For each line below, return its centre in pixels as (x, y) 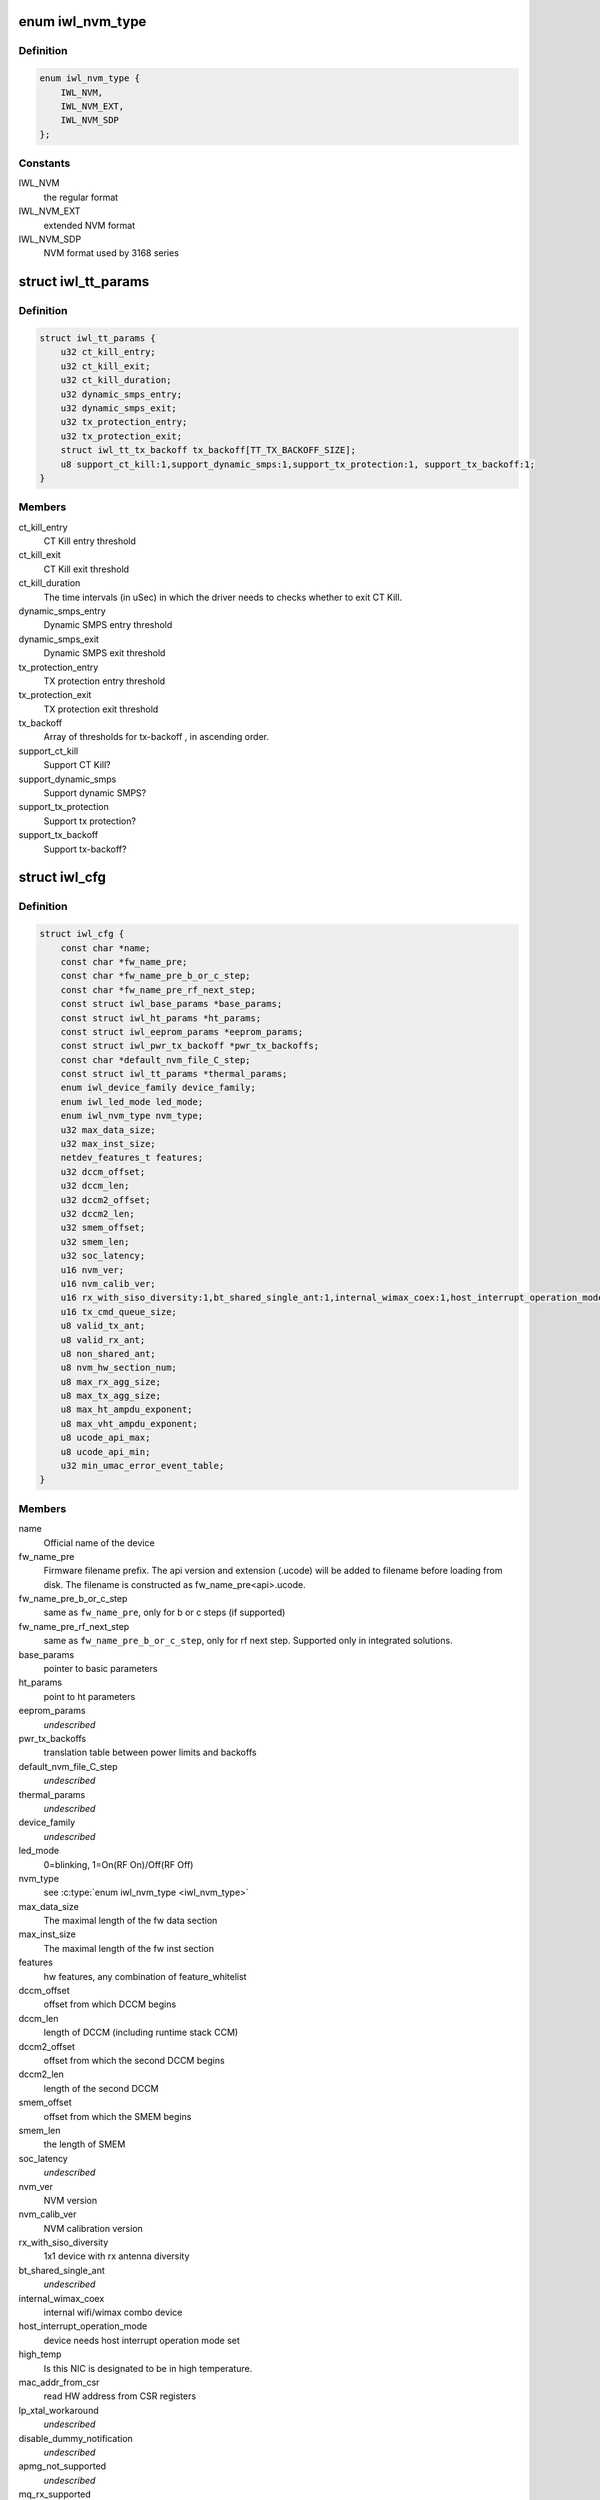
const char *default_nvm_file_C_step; (155, 1059)
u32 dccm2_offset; (105, 1199)
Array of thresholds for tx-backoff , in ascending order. (156, 737)
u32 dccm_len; (95, 1186)
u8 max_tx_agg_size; (111, 1396)
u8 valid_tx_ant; (103, 1326)
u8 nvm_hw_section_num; (118, 1368)
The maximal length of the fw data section (130, 1921)
